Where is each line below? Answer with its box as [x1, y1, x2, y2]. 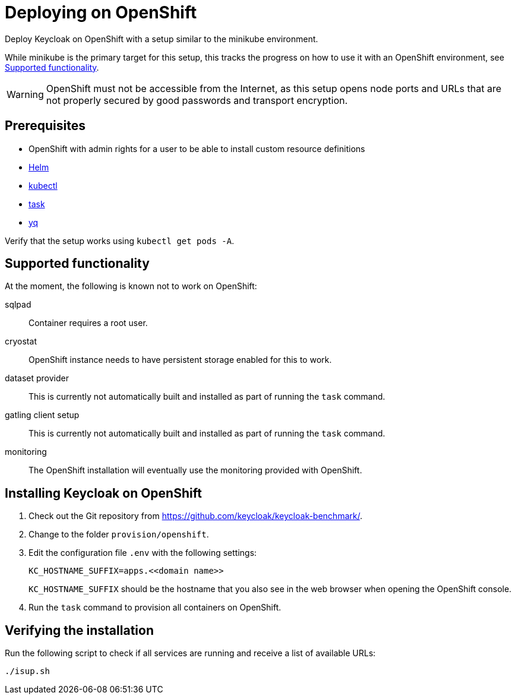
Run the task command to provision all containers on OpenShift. [29, 602, 281, 613]
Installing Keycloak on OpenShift [5, 485, 202, 501]
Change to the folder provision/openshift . [29, 529, 209, 540]
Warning [7, 88, 44, 100]
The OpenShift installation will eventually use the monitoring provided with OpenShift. [29, 465, 362, 476]
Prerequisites [5, 118, 86, 134]
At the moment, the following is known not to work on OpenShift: [5, 281, 257, 292]
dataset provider [5, 373, 69, 384]
